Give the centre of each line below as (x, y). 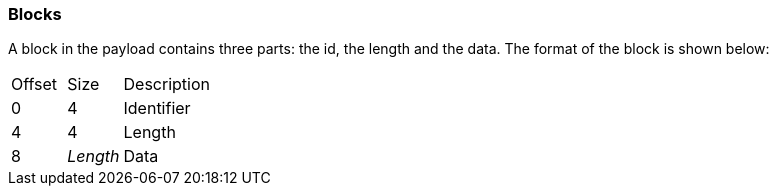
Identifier (157, 108)
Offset (34, 84)
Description (166, 84)
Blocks (35, 14)
